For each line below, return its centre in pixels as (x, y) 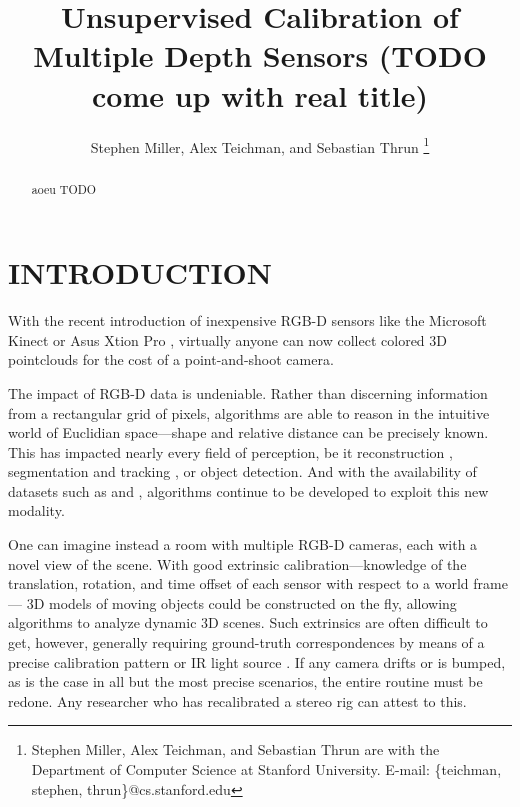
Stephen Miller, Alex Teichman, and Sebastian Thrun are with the (235, 749)
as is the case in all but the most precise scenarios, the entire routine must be (245, 681)
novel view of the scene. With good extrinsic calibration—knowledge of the (237, 563)
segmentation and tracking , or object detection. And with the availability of (242, 471)
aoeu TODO (64, 188)
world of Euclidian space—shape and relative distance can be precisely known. (248, 432)
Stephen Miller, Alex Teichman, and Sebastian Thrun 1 (260, 145)
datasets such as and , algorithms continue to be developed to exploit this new (248, 490)
